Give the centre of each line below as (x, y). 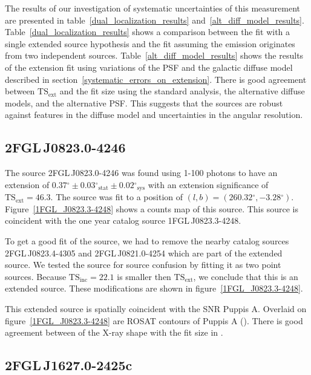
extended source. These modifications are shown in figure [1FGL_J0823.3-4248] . (154, 288)
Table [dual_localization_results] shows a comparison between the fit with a (148, 32)
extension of (27, 184)
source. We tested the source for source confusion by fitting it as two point (143, 265)
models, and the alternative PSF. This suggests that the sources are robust (144, 103)
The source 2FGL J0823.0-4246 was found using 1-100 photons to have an (141, 173)
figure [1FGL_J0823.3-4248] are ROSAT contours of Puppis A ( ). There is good (154, 320)
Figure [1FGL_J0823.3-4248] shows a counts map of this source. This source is (152, 208)
